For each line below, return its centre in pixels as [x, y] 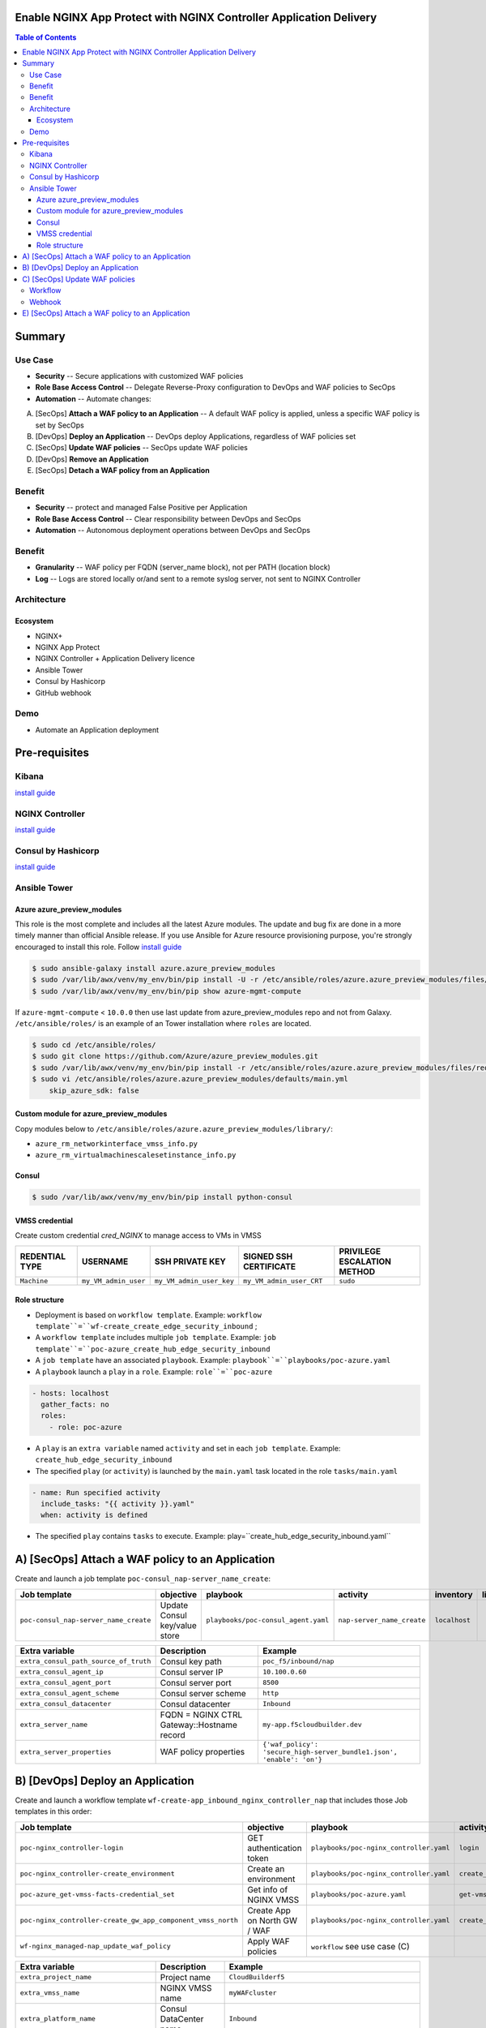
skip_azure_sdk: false [94, 1090]
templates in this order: [53, 1811]
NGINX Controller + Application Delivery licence [115, 659]
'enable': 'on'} [292, 1759]
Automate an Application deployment [97, 729]
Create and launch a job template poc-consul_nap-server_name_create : [143, 1579]
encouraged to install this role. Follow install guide [98, 947]
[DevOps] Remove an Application [92, 459]
